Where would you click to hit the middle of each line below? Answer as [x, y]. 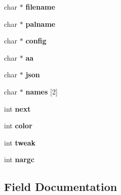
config [36, 41]
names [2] [42, 91]
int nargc [19, 159]
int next [17, 108]
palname [41, 23]
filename [40, 7]
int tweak [20, 142]
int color [18, 126]
